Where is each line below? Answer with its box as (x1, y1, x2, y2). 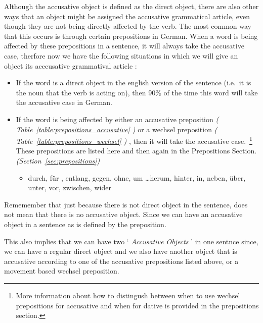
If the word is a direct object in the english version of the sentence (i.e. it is (16, 77, 251, 88)
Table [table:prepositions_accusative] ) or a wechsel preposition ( (16, 124, 217, 134)
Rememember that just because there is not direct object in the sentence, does (4, 199, 248, 209)
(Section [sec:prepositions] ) (16, 155, 100, 166)
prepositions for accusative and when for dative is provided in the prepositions (16, 300, 259, 310)
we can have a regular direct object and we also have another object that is (4, 246, 237, 256)
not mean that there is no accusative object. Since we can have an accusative (4, 209, 243, 220)
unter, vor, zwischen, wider (28, 182, 111, 193)
